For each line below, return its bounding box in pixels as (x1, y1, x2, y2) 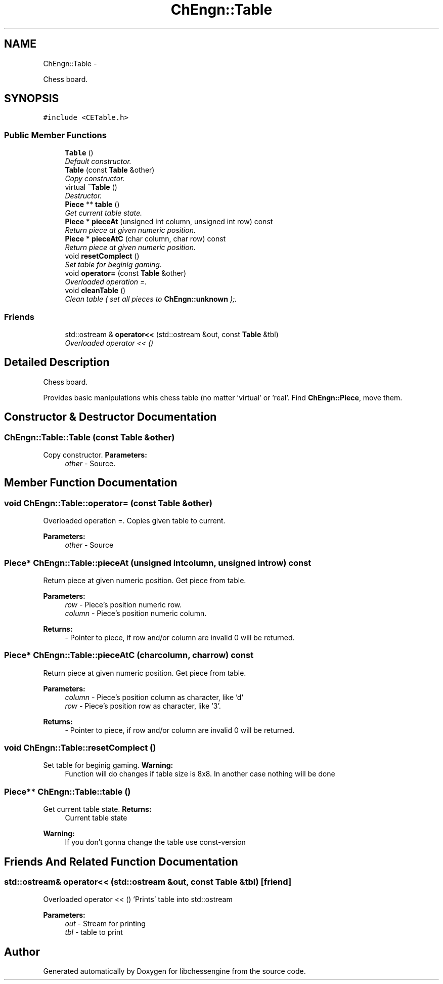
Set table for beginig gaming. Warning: (43, 761, 173, 770)
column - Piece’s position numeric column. (65, 608, 207, 618)
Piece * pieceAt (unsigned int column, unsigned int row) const (65, 217, 273, 226)
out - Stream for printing (65, 919, 146, 928)
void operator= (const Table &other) (65, 269, 187, 278)
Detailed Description (4, 356, 110, 369)
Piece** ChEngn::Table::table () (4, 786, 131, 797)
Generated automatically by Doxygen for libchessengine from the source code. (43, 967, 306, 976)
